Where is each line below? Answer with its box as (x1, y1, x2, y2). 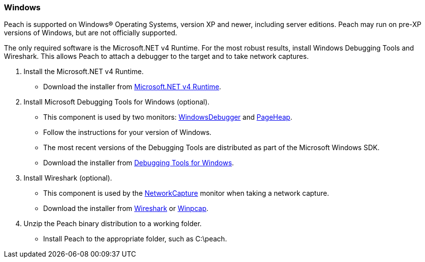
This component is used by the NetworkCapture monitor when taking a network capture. (43, 189, 329, 198)
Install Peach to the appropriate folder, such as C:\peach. (43, 235, 227, 243)
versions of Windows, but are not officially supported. (4, 28, 177, 37)
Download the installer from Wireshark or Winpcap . (43, 204, 209, 213)
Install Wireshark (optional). (24, 174, 112, 183)
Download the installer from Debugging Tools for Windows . (43, 158, 234, 167)
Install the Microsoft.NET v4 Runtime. (24, 67, 144, 76)
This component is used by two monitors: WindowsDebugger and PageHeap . (43, 113, 293, 122)
